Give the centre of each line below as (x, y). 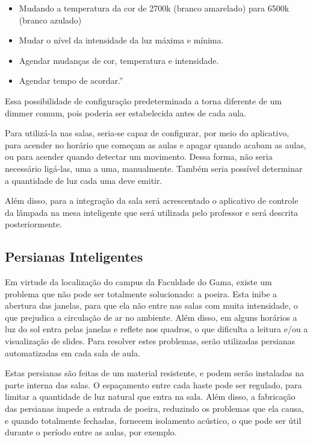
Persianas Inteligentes (74, 257)
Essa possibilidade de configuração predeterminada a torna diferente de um (143, 100)
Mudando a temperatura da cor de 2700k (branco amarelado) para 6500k (154, 8)
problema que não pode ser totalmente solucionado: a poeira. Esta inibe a (141, 293)
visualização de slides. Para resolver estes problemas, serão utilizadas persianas (150, 341)
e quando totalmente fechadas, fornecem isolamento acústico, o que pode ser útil (153, 420)
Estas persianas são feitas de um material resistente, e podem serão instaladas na (154, 373)
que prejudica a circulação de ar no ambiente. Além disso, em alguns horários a (151, 317)
